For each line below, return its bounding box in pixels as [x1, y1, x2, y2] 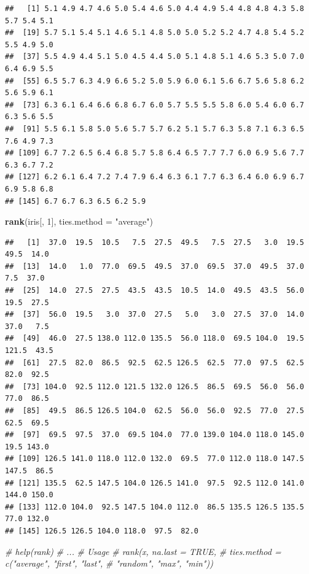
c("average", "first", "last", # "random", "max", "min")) [5, 557, 213, 570]
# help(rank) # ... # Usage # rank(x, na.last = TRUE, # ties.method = [5, 545, 281, 557]
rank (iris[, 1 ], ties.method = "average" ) [5, 215, 153, 228]
